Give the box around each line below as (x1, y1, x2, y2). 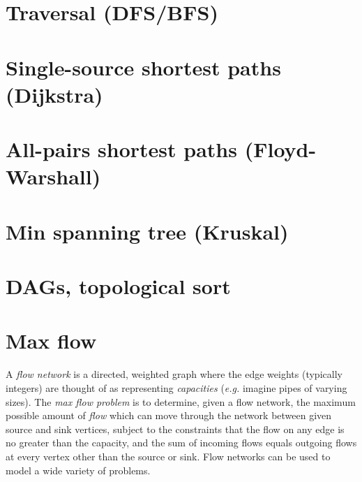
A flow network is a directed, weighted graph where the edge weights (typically (6, 367, 342, 381)
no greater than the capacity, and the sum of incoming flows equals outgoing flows (6, 435, 357, 450)
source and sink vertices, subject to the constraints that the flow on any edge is (6, 421, 345, 436)
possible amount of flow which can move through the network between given (6, 408, 332, 423)
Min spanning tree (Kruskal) (6, 217, 289, 245)
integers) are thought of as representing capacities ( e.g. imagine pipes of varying (6, 380, 347, 395)
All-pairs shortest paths (6, 135, 237, 163)
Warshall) (6, 162, 101, 191)
